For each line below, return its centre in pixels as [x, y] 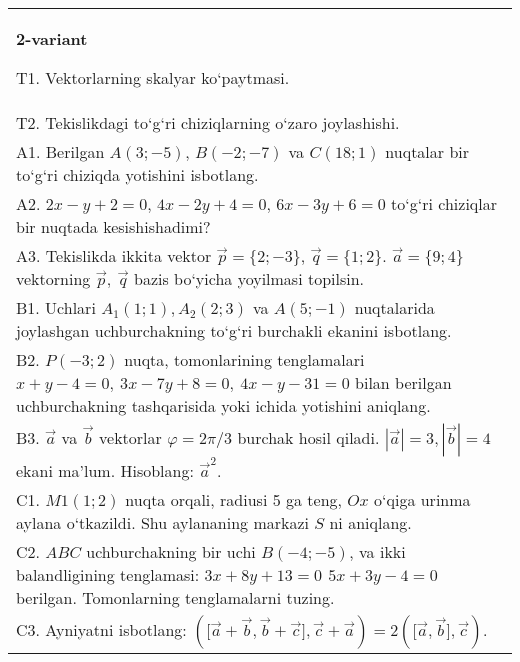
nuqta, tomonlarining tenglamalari [244, 359]
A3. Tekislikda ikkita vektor [114, 255]
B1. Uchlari [56, 307]
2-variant [52, 38]
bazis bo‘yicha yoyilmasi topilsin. [249, 278]
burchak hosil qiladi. [308, 437]
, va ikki [377, 551]
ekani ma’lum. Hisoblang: [105, 470]
